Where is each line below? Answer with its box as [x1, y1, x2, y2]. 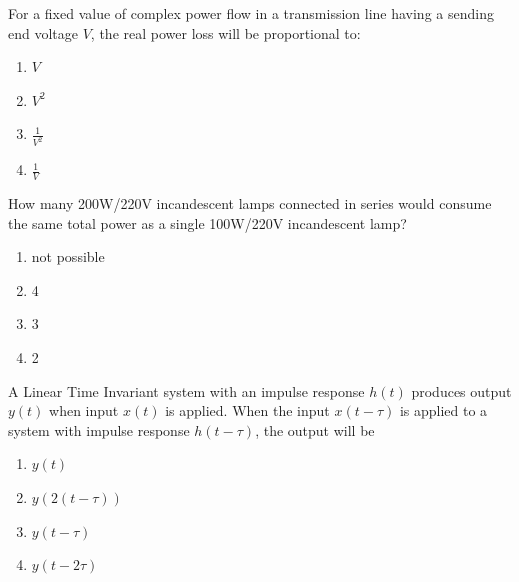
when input [49, 400, 119, 421]
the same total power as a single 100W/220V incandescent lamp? [8, 212, 407, 233]
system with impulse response [8, 419, 190, 440]
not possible [31, 246, 105, 267]
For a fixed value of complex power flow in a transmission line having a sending [8, 3, 494, 23]
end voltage [8, 22, 78, 43]
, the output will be [255, 419, 375, 440]
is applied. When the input [165, 400, 330, 421]
